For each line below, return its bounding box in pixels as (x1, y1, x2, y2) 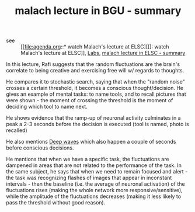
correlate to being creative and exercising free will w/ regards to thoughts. (6, 67, 184, 74)
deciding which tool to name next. (6, 103, 88, 110)
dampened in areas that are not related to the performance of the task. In (6, 162, 182, 169)
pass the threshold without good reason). (6, 199, 106, 206)
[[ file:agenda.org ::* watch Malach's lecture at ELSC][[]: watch (20, 43, 169, 50)
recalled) (6, 127, 27, 134)
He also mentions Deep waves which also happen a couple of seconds (6, 138, 176, 145)
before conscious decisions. (6, 144, 74, 151)
